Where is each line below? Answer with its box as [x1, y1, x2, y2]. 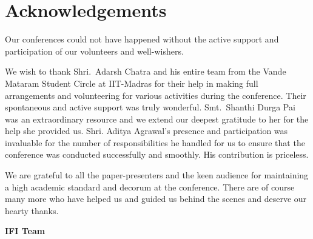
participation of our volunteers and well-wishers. [5, 44, 184, 57]
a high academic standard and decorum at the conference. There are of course [5, 180, 295, 193]
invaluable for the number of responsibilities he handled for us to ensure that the [5, 136, 305, 149]
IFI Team [5, 224, 45, 237]
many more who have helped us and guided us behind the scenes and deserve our [5, 192, 307, 205]
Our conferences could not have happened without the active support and [5, 33, 279, 45]
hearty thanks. [5, 204, 59, 217]
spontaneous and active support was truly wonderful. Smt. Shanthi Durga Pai [5, 101, 295, 113]
